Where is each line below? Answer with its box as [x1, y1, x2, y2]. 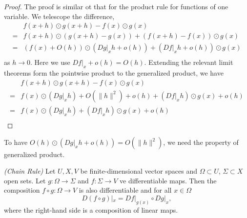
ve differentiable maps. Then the [120, 175, 217, 185]
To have [4, 137, 28, 147]
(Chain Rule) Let [4, 166, 56, 176]
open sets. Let [4, 175, 46, 185]
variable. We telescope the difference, [4, 11, 115, 21]
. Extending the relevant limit [144, 57, 233, 67]
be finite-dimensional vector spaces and [80, 166, 197, 176]
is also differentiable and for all [79, 185, 172, 195]
